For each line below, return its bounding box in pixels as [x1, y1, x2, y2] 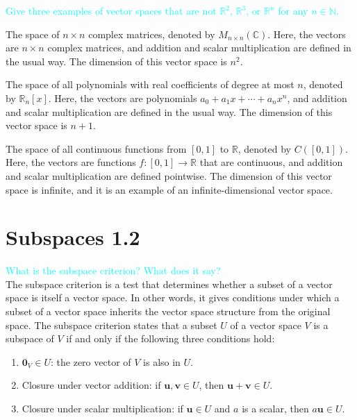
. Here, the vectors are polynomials [48, 90, 197, 105]
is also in [143, 354, 181, 369]
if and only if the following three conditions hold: [66, 331, 275, 346]
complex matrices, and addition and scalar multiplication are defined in [47, 40, 351, 55]
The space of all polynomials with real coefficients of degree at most [6, 77, 294, 92]
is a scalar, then [242, 401, 309, 415]
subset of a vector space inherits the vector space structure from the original [6, 304, 331, 319]
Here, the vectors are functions [6, 155, 136, 169]
